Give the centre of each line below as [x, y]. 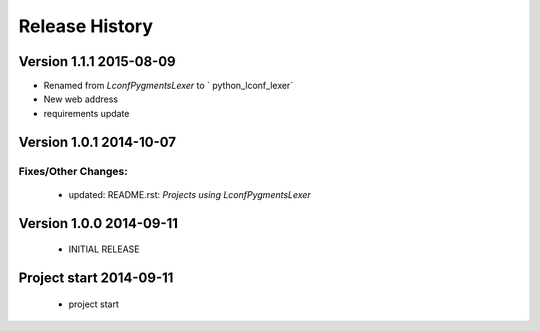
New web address [81, 99]
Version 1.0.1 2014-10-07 [97, 141]
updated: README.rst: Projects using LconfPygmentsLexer [190, 194]
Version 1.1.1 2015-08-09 [97, 61]
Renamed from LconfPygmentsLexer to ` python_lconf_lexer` [168, 86]
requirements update [86, 113]
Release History [86, 26]
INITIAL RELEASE [104, 249]
